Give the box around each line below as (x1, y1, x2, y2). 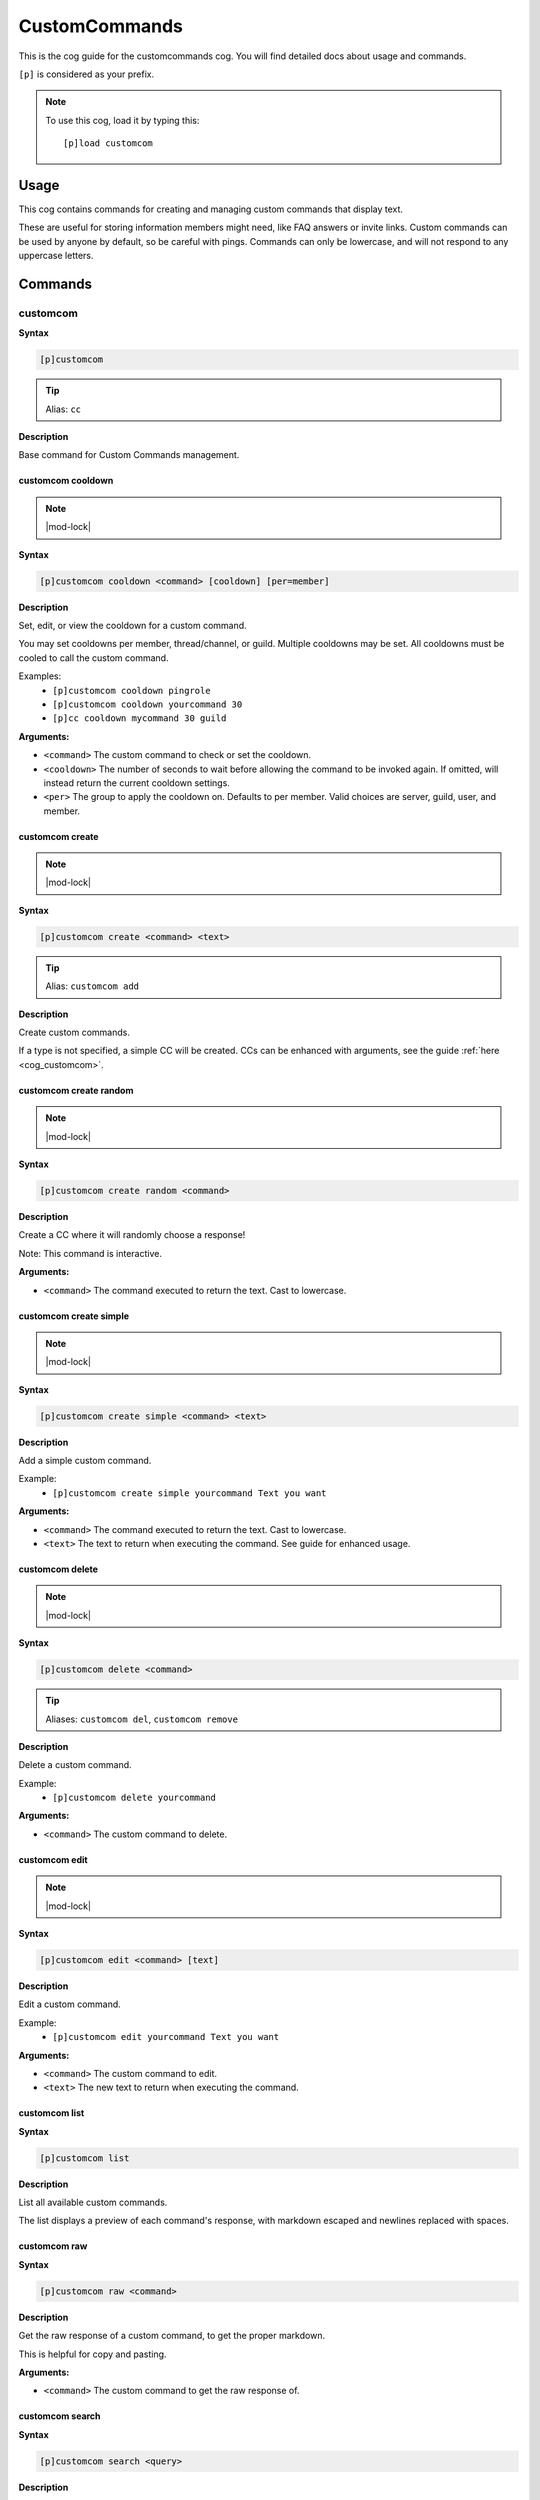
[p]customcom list (39, 2152, 130, 2164)
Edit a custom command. (18, 1998, 122, 2010)
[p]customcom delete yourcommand (52, 1792, 217, 1804)
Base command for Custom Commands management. (18, 449, 240, 461)
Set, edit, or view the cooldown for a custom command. (18, 620, 247, 632)
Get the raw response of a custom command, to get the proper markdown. (18, 2330, 325, 2342)
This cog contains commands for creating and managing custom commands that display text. (18, 203, 404, 215)
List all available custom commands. (18, 2196, 168, 2209)
